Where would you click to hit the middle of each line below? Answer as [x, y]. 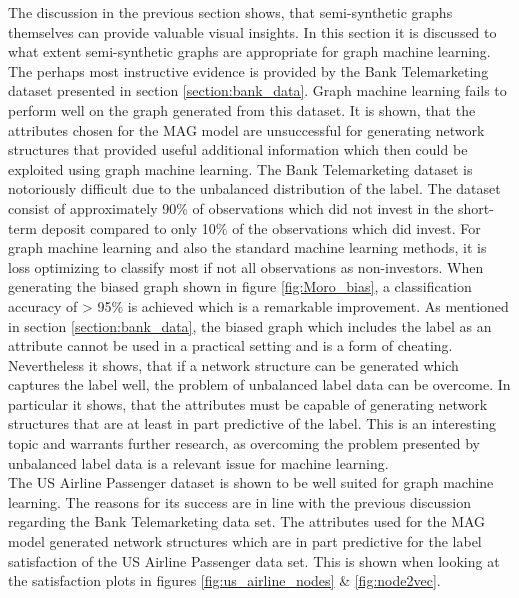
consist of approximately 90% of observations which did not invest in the [231, 207]
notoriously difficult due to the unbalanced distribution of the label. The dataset [254, 188]
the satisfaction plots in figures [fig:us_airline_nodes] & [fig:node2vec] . [224, 580]
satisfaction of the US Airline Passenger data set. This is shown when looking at [254, 560]
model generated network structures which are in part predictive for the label [245, 541]
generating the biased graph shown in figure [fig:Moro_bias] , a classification [240, 286]
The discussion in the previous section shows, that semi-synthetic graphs [230, 12]
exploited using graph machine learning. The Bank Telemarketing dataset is [240, 168]
